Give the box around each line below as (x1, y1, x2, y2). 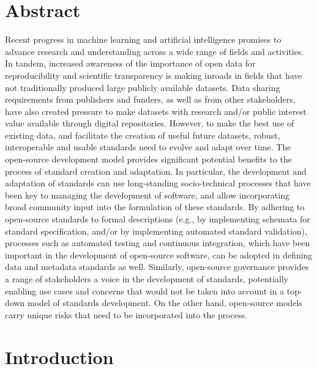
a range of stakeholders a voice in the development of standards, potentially (5, 272, 289, 285)
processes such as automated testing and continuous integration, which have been (5, 236, 310, 249)
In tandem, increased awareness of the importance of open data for (5, 57, 256, 70)
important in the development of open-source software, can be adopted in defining (5, 248, 313, 261)
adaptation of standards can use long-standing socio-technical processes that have (5, 177, 311, 189)
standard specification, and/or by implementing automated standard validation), (5, 224, 307, 237)
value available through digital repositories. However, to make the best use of (5, 117, 294, 130)
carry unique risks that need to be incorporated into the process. (5, 308, 248, 321)
